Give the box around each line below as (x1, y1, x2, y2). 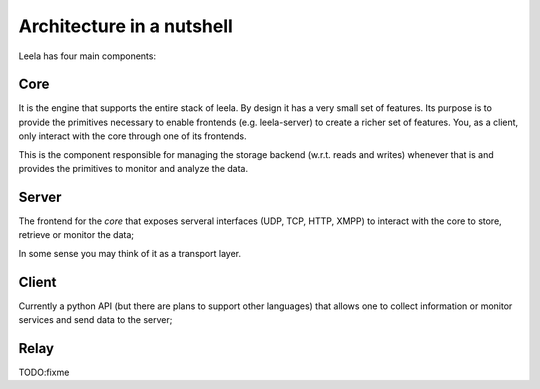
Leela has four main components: (18, 50, 157, 62)
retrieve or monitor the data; (18, 229, 135, 241)
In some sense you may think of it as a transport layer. (18, 247, 242, 259)
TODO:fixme (18, 366, 70, 378)
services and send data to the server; (18, 314, 173, 325)
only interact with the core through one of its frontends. (18, 130, 247, 142)
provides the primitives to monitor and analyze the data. (18, 163, 249, 175)
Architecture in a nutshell (18, 15, 234, 37)
